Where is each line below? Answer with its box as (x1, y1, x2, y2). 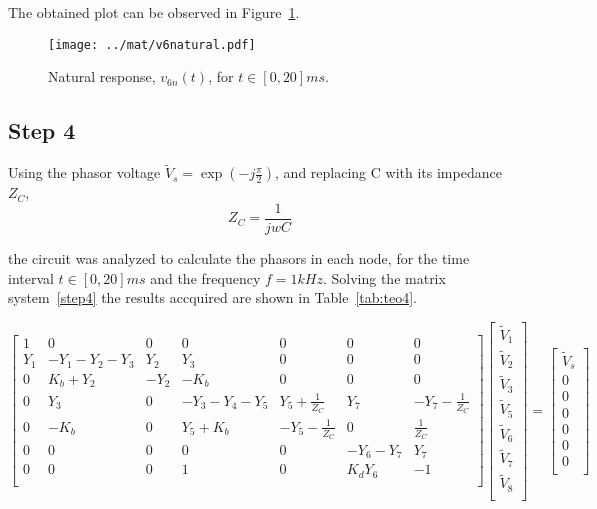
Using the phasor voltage (8, 162, 161, 183)
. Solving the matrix (322, 267, 446, 288)
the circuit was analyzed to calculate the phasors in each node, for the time (8, 247, 470, 268)
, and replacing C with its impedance (275, 162, 502, 183)
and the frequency (150, 267, 261, 288)
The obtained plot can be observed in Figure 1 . (8, 2, 300, 22)
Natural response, (48, 66, 156, 87)
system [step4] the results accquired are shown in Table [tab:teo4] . (8, 287, 417, 308)
